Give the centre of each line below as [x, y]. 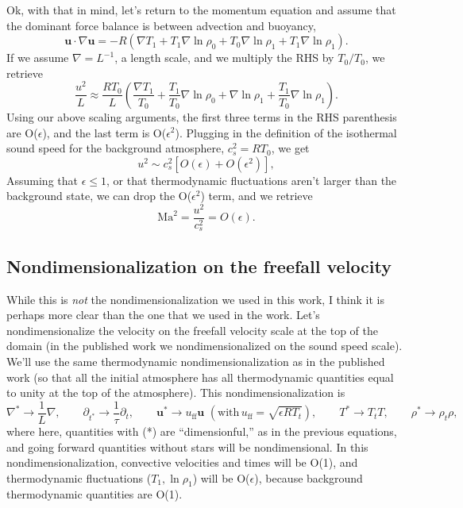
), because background [309, 477]
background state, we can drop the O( [99, 196]
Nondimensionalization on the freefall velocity [199, 266]
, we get [290, 148]
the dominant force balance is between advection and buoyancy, [161, 25]
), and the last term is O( [104, 132]
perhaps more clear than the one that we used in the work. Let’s [163, 315]
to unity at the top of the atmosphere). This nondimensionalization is [176, 393]
